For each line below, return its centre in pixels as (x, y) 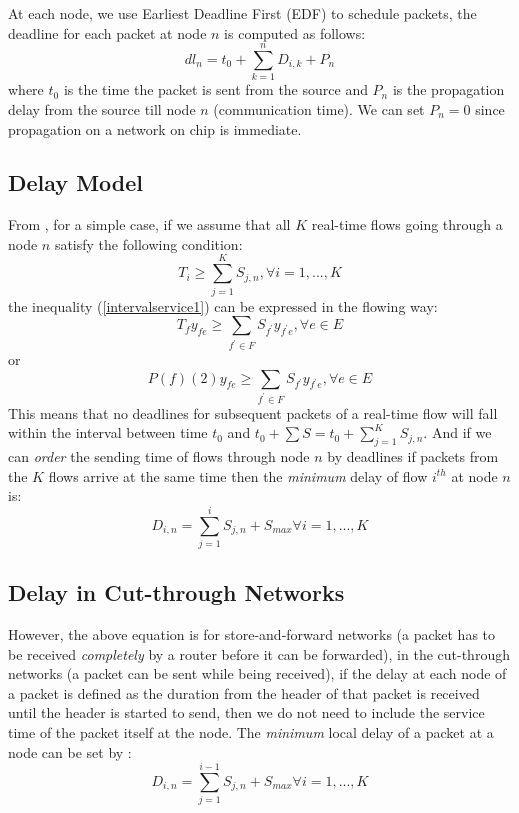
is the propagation (448, 89)
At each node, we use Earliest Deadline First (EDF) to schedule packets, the (242, 13)
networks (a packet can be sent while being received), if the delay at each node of (257, 673)
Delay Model (76, 182)
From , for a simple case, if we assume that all (149, 224)
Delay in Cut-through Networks (176, 592)
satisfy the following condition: (148, 243)
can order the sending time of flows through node (159, 455)
